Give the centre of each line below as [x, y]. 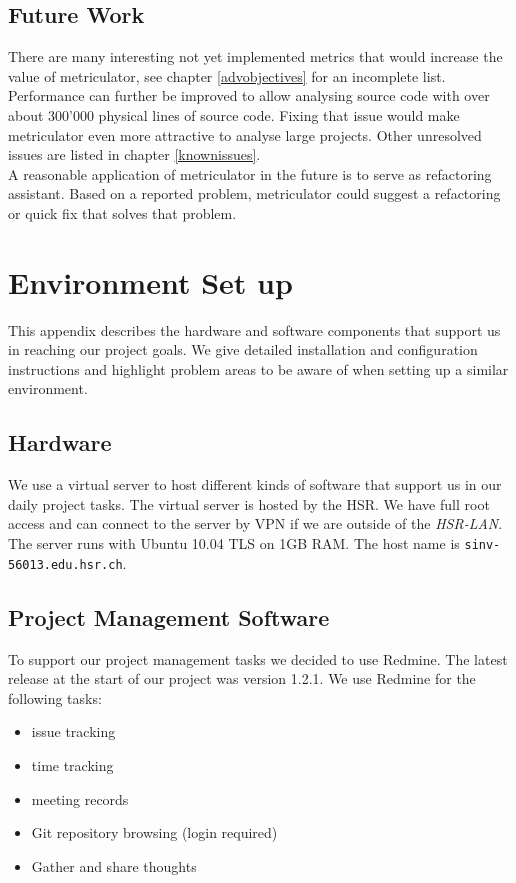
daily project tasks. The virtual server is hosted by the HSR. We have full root [249, 503]
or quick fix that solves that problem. [122, 212]
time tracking [72, 764]
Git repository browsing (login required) [154, 832]
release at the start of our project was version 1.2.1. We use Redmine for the [242, 678]
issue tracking [73, 731]
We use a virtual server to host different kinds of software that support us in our [255, 484]
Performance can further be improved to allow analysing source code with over [249, 95]
